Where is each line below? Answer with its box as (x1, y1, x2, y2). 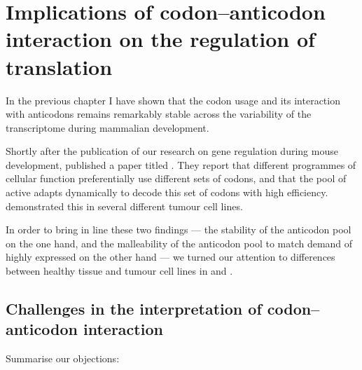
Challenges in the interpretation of (6, 298, 262, 320)
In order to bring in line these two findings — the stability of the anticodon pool (6, 222, 351, 237)
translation (6, 52, 113, 81)
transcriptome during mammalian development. (6, 120, 209, 135)
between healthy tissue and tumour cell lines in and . (6, 263, 233, 278)
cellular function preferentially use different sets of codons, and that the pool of (6, 171, 347, 186)
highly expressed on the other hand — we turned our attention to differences (6, 249, 335, 264)
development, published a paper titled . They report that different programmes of (6, 157, 356, 172)
